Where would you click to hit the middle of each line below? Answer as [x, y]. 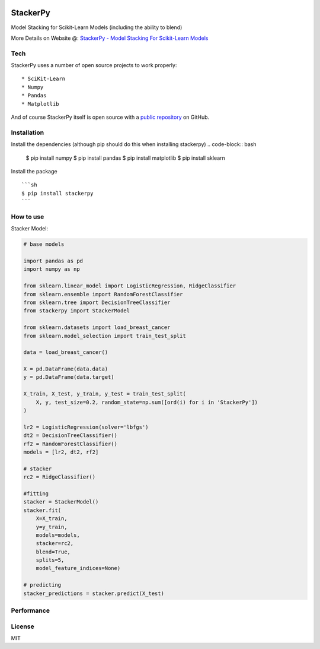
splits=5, [50, 560]
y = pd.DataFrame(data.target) [69, 377]
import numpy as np [52, 269]
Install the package [34, 171]
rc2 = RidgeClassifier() [60, 477]
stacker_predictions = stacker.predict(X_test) [94, 593]
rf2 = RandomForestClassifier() [71, 444]
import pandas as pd [53, 261]
